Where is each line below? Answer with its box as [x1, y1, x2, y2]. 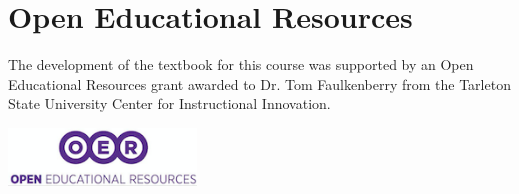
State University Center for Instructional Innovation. [8, 93, 331, 114]
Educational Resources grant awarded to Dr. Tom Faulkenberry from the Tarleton [8, 73, 511, 94]
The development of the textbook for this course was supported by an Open [8, 54, 474, 75]
